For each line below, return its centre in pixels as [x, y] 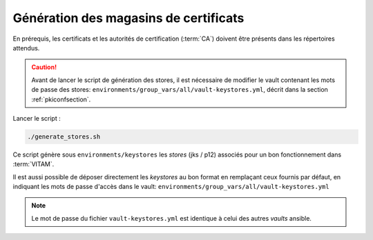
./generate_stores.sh [64, 137]
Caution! [44, 67]
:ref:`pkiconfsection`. [61, 99]
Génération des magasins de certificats [128, 18]
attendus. [26, 48]
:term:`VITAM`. [34, 164]
